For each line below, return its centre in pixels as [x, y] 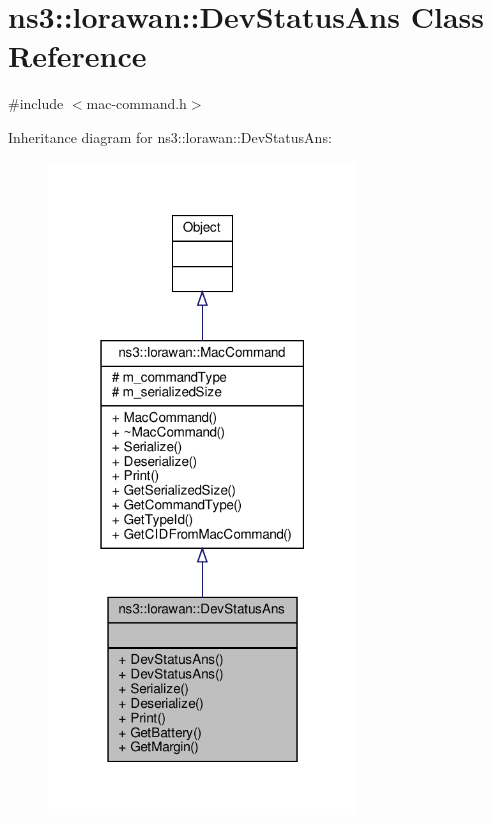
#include [36, 103]
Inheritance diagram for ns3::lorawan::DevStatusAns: [170, 136]
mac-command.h [136, 103]
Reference [77, 55]
